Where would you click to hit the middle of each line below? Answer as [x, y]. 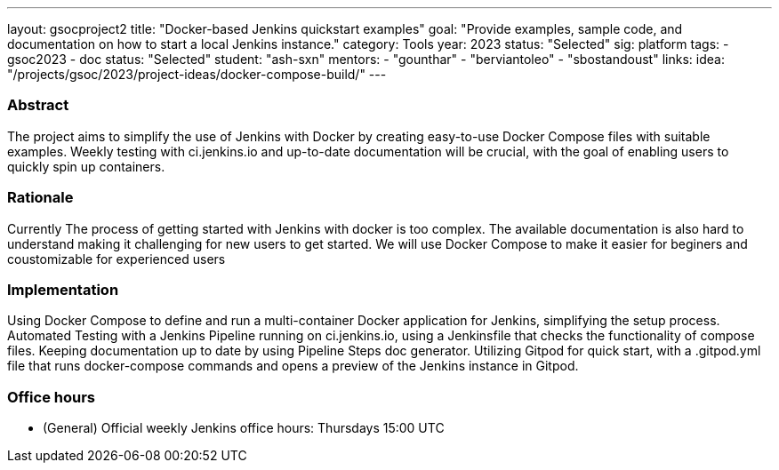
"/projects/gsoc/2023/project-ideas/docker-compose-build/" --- [197, 74]
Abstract [38, 105]
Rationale [40, 198]
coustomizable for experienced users [116, 259]
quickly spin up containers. [86, 166]
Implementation [63, 289]
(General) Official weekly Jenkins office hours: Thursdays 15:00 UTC [244, 428]
